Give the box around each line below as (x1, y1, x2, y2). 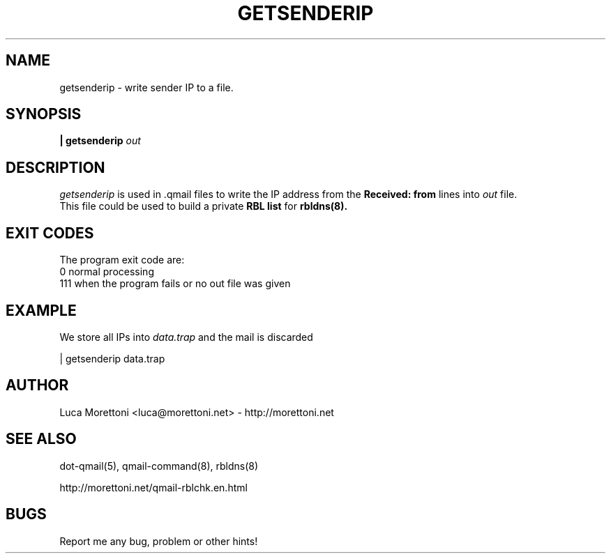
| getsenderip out (59, 135, 141, 147)
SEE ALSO (6, 430, 77, 448)
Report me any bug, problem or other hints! (59, 535, 258, 547)
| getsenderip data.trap (59, 352, 165, 365)
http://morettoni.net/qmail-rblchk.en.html (59, 481, 248, 493)
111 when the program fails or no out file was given (59, 277, 291, 290)
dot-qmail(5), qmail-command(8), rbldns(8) (59, 459, 259, 472)
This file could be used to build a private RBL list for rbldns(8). (59, 200, 348, 213)
